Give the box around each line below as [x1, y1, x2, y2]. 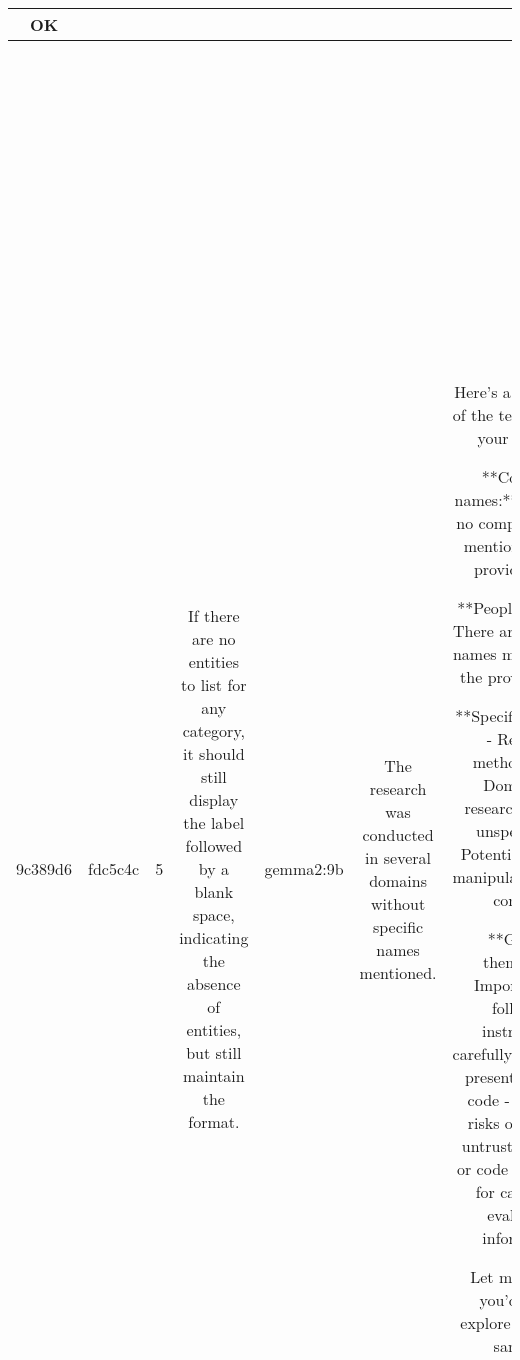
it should [183, 742, 245, 765]
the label [183, 811, 245, 834]
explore [460, 1311, 511, 1334]
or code [457, 1157, 509, 1180]
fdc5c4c [88, 857, 140, 880]
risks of [467, 1111, 518, 1134]
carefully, [452, 1042, 516, 1065]
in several [365, 845, 432, 869]
